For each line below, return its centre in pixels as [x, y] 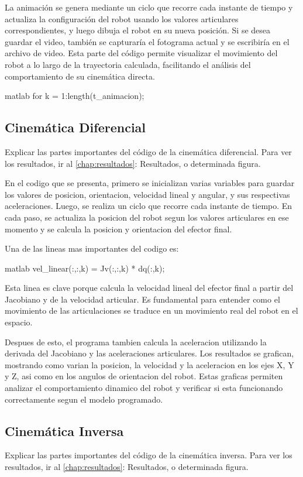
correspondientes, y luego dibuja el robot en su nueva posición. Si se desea [138, 30]
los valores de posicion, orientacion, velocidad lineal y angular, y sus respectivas [147, 194]
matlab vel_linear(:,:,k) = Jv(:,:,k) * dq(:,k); [85, 268]
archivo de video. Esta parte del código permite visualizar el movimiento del [141, 53]
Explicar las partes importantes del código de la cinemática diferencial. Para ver [148, 151]
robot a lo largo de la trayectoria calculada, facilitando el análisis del [128, 64]
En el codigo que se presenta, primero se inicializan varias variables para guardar [150, 183]
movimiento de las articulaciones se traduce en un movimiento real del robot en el [151, 310]
